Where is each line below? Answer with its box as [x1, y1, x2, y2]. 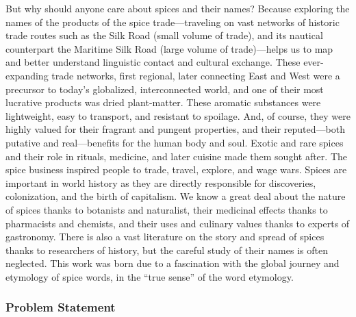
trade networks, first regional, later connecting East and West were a [51, 68, 340, 82]
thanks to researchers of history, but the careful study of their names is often [5, 242, 328, 257]
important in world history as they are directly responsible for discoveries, [5, 175, 316, 190]
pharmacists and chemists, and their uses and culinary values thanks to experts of [5, 216, 350, 230]
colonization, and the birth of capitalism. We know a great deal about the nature [5, 189, 346, 203]
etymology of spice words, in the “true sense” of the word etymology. [5, 269, 294, 283]
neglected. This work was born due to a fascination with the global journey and [5, 256, 340, 270]
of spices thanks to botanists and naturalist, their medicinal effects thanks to [5, 202, 328, 216]
